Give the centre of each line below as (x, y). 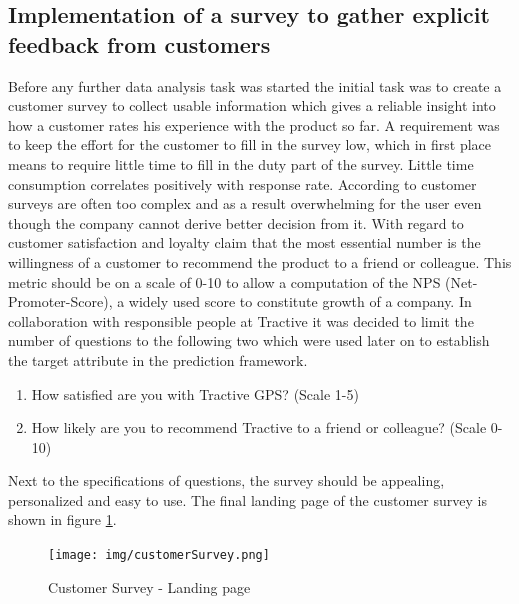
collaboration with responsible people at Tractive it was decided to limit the (241, 320)
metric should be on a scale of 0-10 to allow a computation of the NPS (224, 281)
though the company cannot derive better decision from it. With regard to (236, 222)
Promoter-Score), (60, 301)
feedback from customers (139, 43)
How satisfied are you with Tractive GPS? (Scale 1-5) (195, 393)
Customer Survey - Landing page (149, 586)
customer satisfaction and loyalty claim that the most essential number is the (244, 242)
